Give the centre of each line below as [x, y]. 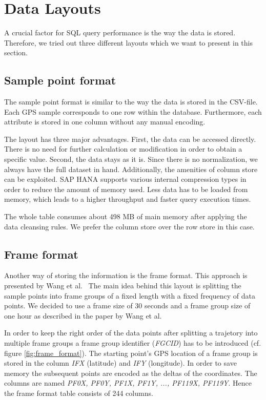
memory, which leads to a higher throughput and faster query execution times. [128, 199]
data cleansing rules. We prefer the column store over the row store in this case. [129, 226]
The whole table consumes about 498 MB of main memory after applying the [126, 216]
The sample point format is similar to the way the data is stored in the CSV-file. [131, 102]
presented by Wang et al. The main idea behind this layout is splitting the [123, 286]
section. [16, 52]
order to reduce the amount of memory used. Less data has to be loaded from [126, 189]
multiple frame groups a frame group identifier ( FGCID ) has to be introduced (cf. [133, 343]
